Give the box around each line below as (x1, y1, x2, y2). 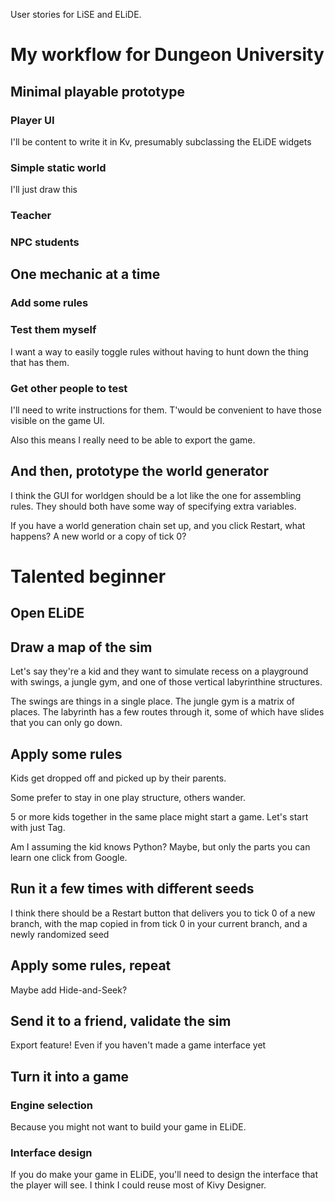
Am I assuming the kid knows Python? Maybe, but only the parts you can (10, 840, 311, 853)
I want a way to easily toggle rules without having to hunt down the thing (10, 345, 309, 358)
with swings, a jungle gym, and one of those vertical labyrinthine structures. (10, 676, 323, 688)
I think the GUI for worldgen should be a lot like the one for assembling (10, 489, 302, 501)
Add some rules (10, 296, 89, 310)
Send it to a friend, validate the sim (10, 1012, 232, 1029)
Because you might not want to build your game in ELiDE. (10, 1121, 247, 1133)
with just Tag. (10, 821, 66, 833)
